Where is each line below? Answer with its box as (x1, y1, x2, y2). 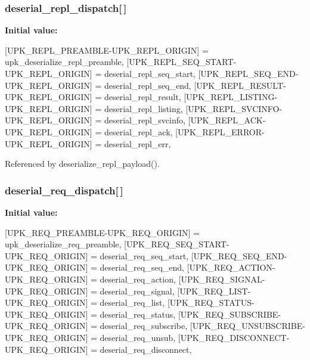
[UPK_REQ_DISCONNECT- (178, 331, 290, 343)
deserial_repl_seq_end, (104, 79, 191, 91)
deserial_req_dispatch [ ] (5, 182, 123, 197)
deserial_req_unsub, (100, 331, 176, 343)
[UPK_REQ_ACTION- (187, 261, 275, 274)
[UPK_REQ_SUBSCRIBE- (178, 308, 281, 320)
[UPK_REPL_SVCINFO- (185, 102, 283, 114)
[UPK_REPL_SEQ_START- (126, 55, 237, 68)
